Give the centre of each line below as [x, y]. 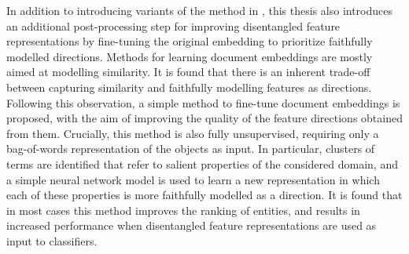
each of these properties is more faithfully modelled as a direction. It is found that [204, 195]
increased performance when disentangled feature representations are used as [192, 225]
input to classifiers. [52, 240]
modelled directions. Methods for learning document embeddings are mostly [190, 56]
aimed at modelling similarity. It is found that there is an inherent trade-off [188, 72]
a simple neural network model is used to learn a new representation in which [193, 179]
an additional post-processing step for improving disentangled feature [173, 25]
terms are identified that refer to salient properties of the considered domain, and [202, 163]
